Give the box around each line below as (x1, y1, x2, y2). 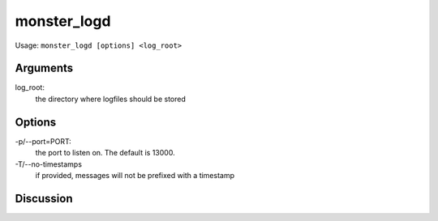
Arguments (15, 62, 74, 75)
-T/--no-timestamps (15, 159, 83, 169)
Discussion (15, 191, 73, 206)
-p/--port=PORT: (15, 136, 72, 146)
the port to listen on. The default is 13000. (35, 148, 175, 158)
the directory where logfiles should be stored (35, 94, 187, 104)
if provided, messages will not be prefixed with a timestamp (35, 170, 235, 180)
